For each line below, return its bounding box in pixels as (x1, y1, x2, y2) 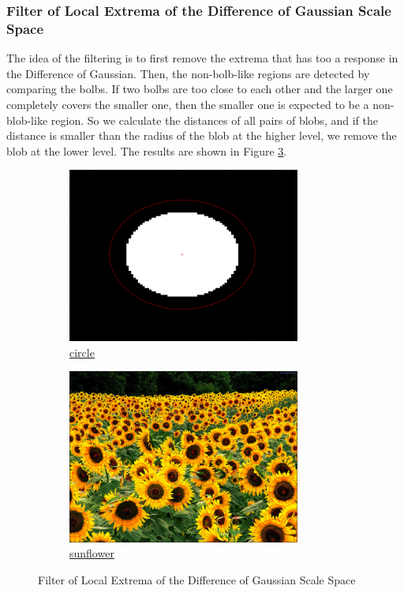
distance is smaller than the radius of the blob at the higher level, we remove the (6, 127, 397, 144)
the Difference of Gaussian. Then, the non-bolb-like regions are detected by (6, 65, 370, 81)
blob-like (6, 111, 48, 128)
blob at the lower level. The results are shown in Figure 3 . (6, 142, 287, 159)
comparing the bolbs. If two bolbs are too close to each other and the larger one (6, 81, 393, 97)
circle (69, 343, 95, 360)
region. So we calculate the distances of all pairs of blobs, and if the (50, 111, 378, 128)
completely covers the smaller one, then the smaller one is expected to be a (6, 96, 369, 112)
